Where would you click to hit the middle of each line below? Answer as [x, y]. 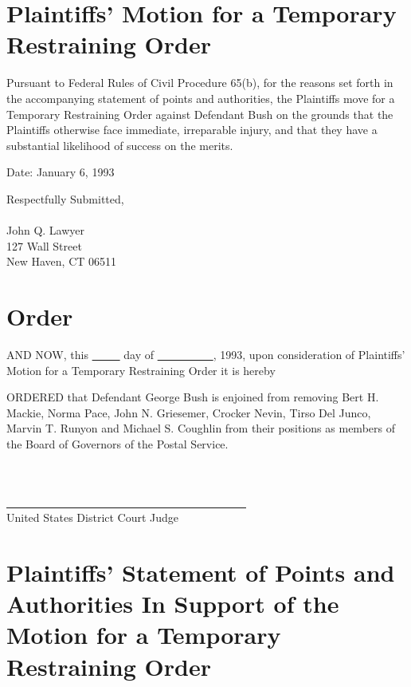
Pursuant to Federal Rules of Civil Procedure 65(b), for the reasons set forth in [200, 83]
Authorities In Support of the [173, 604]
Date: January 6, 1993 [61, 172]
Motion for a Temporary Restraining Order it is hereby [141, 370]
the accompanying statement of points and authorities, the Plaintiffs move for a [201, 98]
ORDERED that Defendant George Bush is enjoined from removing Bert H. [193, 397]
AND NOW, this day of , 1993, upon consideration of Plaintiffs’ [206, 354]
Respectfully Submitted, [65, 198]
